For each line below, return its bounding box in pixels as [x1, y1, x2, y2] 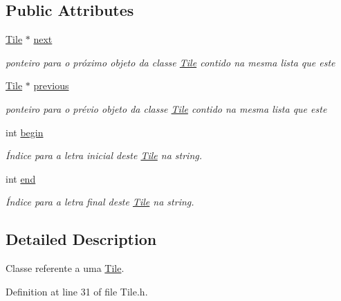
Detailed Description [6, 228, 157, 250]
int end [6, 171, 36, 185]
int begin [6, 125, 44, 139]
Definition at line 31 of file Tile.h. [6, 284, 148, 298]
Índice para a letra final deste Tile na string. [6, 194, 194, 209]
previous [33, 78, 69, 93]
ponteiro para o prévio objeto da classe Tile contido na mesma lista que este [6, 101, 327, 116]
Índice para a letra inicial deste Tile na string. [6, 148, 203, 163]
